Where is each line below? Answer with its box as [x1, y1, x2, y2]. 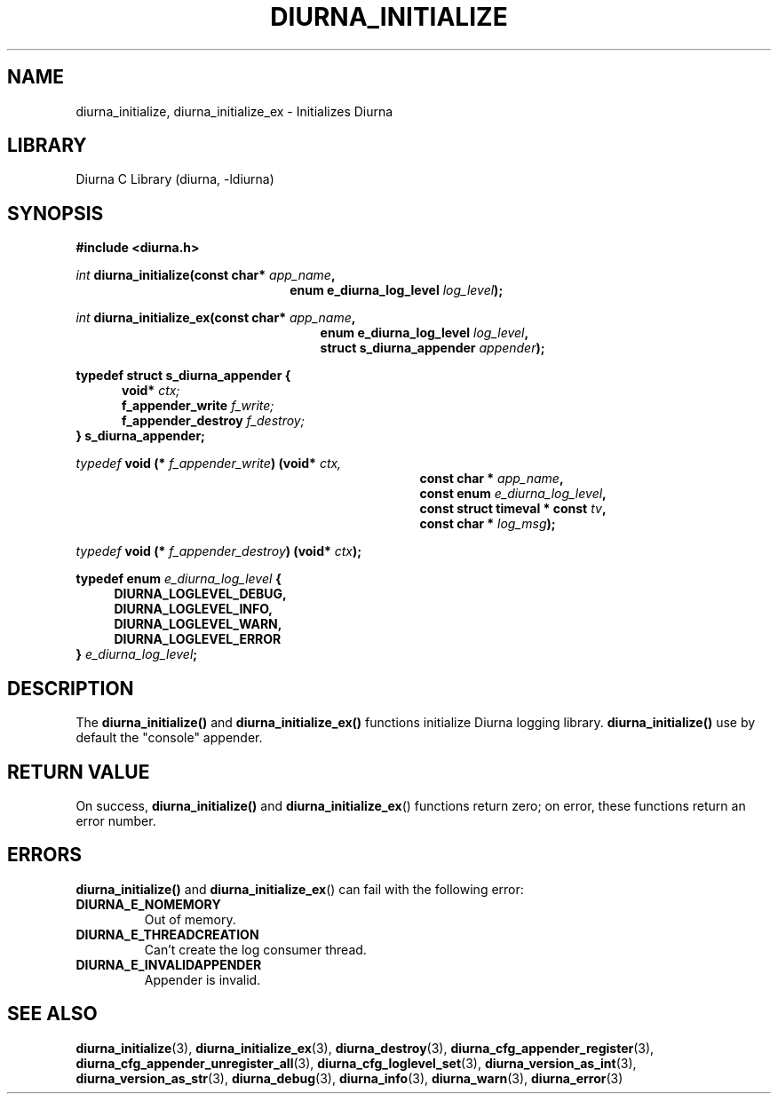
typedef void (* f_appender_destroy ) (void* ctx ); [75, 543, 362, 559]
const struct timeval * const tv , [419, 501, 607, 517]
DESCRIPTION [7, 677, 134, 700]
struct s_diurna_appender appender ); [320, 340, 545, 356]
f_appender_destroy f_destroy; [122, 413, 305, 429]
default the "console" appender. [75, 730, 263, 746]
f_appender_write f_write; [122, 398, 274, 414]
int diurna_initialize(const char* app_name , [75, 267, 336, 283]
